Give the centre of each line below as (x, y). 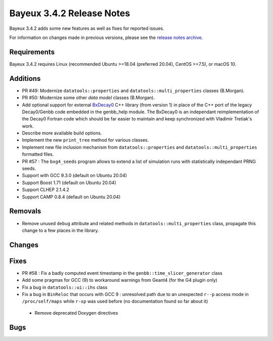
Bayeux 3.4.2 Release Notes (70, 13)
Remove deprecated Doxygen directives (76, 313)
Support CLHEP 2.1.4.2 (45, 190)
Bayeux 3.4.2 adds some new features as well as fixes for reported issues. (87, 28)
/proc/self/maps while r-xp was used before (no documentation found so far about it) (115, 302)
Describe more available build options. (62, 133)
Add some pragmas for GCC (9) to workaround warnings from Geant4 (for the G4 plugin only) (120, 280)
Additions (25, 78)
